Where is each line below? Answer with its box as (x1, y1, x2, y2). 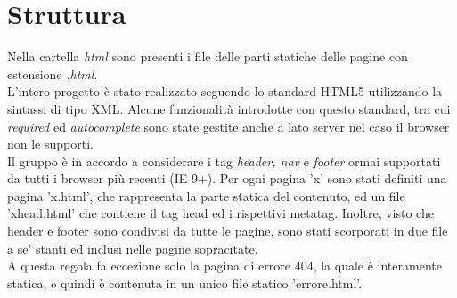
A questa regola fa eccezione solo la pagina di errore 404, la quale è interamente (7, 256, 442, 275)
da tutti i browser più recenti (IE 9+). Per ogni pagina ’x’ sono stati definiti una (7, 169, 447, 188)
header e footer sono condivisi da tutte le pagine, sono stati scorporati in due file (7, 221, 448, 240)
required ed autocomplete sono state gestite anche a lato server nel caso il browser (7, 117, 450, 135)
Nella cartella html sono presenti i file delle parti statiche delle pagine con (7, 47, 408, 66)
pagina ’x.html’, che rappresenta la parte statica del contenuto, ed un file (7, 186, 405, 205)
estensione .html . (7, 64, 98, 83)
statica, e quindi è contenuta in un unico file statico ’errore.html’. (7, 273, 363, 292)
